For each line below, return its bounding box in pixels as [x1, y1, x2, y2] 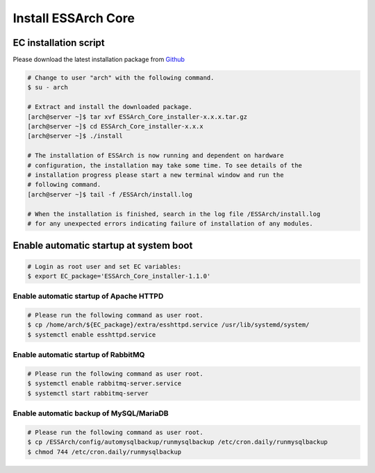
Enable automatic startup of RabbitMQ [12, 350, 145, 360]
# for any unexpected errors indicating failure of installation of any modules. [27, 219, 314, 227]
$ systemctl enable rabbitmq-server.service [27, 379, 182, 388]
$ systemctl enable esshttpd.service [27, 331, 156, 338]
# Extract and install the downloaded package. [27, 103, 192, 111]
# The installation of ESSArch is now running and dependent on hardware [27, 151, 284, 160]
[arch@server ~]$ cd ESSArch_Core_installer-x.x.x [27, 122, 204, 130]
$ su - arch [27, 83, 69, 92]
